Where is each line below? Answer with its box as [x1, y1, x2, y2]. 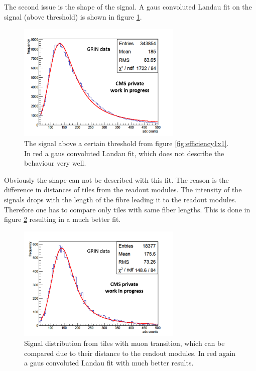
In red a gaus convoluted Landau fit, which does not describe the [24, 148, 224, 158]
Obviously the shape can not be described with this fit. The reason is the [4, 174, 229, 185]
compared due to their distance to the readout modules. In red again [24, 347, 236, 358]
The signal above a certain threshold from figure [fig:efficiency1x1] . [24, 138, 229, 149]
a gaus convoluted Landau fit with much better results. [24, 357, 194, 368]
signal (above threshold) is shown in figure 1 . [4, 11, 142, 22]
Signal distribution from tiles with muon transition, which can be [24, 338, 225, 348]
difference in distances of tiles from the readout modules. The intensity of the [4, 184, 242, 195]
